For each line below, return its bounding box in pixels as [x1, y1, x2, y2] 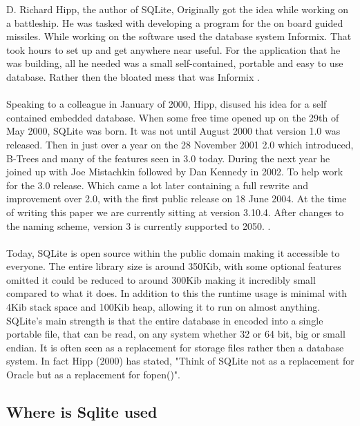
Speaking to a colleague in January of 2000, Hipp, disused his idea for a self [6, 97, 327, 111]
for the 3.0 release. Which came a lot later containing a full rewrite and [6, 177, 308, 192]
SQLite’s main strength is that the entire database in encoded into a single [6, 313, 323, 327]
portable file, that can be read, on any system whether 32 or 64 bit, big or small [6, 327, 345, 341]
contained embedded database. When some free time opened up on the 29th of [6, 110, 339, 124]
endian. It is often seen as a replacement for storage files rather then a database [6, 340, 344, 354]
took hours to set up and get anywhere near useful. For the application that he [6, 42, 341, 57]
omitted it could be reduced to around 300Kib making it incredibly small [6, 272, 316, 287]
